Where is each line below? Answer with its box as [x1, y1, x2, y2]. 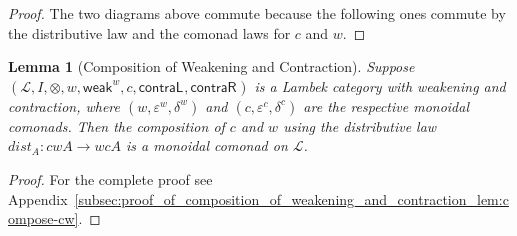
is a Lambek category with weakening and [254, 75, 506, 96]
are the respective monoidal [303, 95, 470, 116]
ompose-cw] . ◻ [8, 208, 101, 229]
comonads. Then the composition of [8, 115, 225, 136]
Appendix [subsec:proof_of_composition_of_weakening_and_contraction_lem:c [8, 188, 509, 209]
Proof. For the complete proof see [8, 168, 213, 189]
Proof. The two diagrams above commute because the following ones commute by [8, 3, 506, 23]
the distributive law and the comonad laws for [8, 22, 291, 43]
